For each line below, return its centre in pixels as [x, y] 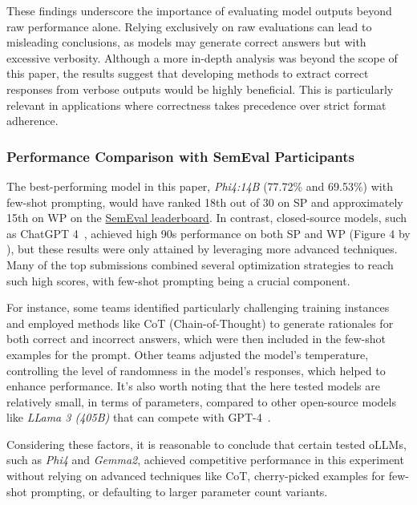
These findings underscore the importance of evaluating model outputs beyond [199, 10]
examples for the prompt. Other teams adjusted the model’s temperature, [188, 354]
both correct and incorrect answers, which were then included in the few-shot [196, 339]
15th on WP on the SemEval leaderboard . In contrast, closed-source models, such [207, 218]
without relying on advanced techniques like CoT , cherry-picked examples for [196, 476]
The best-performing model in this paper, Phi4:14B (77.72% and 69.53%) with [200, 186]
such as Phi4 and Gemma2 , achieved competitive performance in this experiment [205, 460]
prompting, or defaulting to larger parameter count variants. [179, 491]
